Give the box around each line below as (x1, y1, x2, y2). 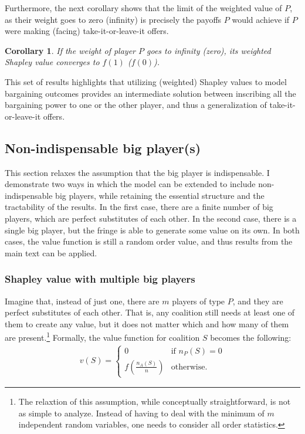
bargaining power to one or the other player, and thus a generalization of (5, 99, 267, 111)
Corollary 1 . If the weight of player (5, 44, 136, 56)
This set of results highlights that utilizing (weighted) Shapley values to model (5, 75, 287, 87)
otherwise (171, 362, 205, 371)
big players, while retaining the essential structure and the (55, 189, 265, 201)
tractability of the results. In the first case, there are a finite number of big (5, 201, 273, 213)
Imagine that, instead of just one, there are (5, 294, 160, 307)
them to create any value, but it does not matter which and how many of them (5, 317, 289, 330)
